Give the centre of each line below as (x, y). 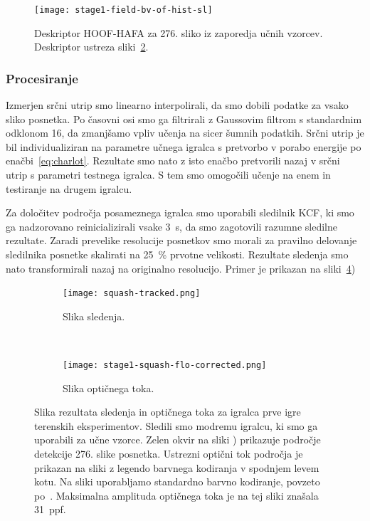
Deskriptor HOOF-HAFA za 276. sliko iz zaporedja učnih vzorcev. (179, 32)
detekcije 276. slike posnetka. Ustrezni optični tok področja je (169, 454)
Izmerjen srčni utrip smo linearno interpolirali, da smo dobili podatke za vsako (177, 105)
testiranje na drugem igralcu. (69, 188)
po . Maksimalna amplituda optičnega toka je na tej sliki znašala (176, 495)
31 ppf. (50, 509)
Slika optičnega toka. (109, 388)
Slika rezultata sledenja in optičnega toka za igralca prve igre (168, 412)
